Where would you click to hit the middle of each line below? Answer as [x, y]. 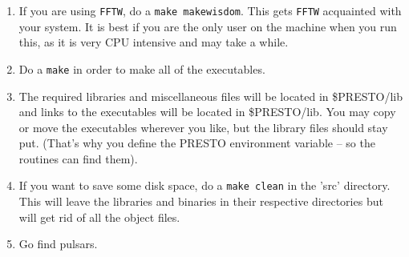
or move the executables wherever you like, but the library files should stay [203, 127]
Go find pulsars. [58, 244]
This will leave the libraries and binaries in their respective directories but [201, 201]
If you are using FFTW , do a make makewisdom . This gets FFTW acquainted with [210, 10]
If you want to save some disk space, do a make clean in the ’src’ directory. [204, 185]
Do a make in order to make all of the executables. [142, 68]
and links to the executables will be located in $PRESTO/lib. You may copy [207, 112]
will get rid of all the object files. [99, 217]
